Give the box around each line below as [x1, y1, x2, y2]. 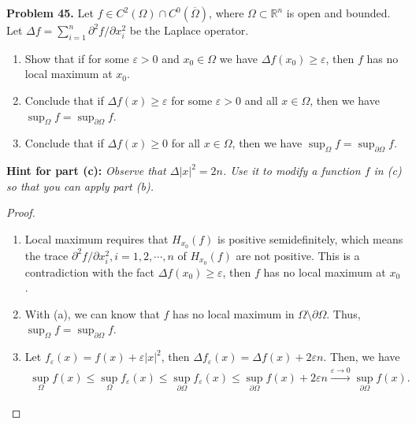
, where [209, 5, 244, 20]
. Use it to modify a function [222, 162, 361, 179]
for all [171, 135, 200, 151]
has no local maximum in [173, 305, 295, 322]
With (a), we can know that [24, 305, 160, 322]
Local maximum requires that [24, 230, 169, 247]
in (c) [373, 162, 402, 179]
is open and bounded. [286, 5, 391, 20]
